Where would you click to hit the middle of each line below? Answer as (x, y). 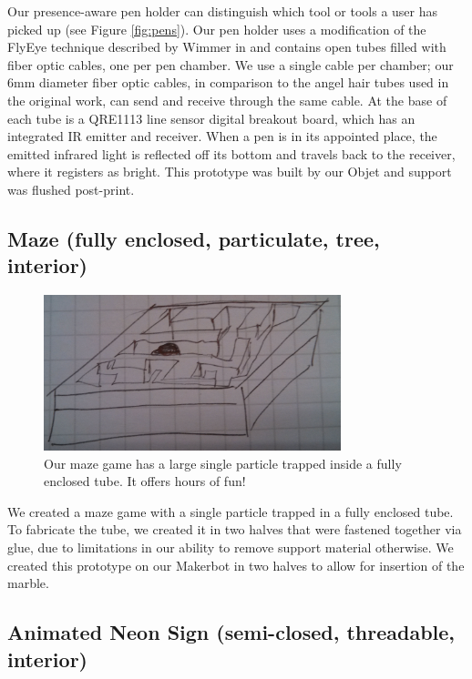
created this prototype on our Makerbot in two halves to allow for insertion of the (236, 565)
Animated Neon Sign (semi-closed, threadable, (231, 632)
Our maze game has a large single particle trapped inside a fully (223, 463)
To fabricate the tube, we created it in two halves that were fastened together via (235, 529)
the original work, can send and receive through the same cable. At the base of (227, 100)
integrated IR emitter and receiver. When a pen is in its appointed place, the (222, 136)
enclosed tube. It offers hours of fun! (145, 481)
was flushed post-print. (71, 189)
